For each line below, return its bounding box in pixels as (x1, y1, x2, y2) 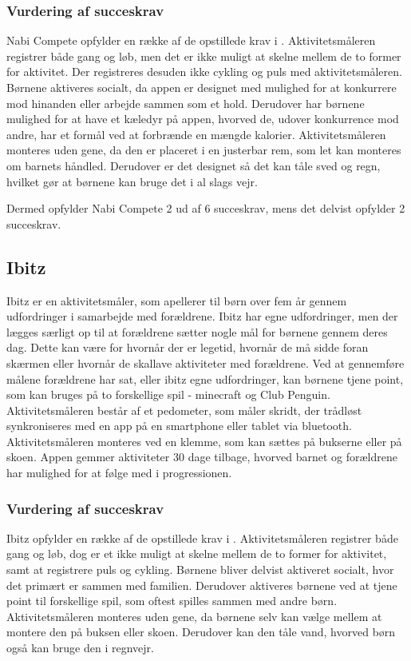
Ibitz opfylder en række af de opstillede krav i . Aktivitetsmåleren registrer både (6, 529, 398, 546)
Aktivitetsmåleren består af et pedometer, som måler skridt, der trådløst (6, 401, 362, 418)
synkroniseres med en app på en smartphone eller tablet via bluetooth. (6, 417, 352, 434)
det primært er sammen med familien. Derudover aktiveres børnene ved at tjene (6, 576, 397, 593)
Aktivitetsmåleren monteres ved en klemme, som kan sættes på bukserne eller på (6, 432, 402, 449)
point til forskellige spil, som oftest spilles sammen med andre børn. (6, 592, 338, 609)
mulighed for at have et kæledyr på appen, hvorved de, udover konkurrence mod (6, 110, 399, 127)
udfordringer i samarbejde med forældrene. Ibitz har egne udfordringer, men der (6, 308, 398, 325)
